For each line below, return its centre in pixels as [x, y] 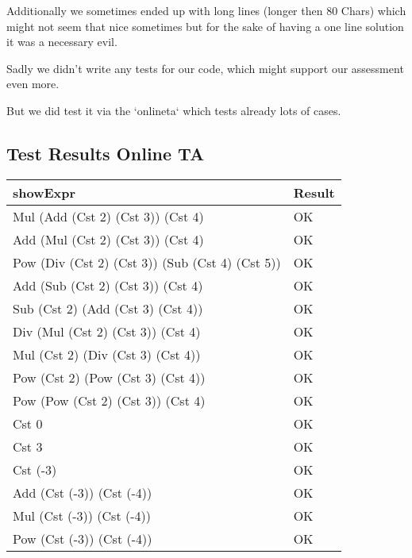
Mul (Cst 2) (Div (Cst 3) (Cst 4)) [107, 354]
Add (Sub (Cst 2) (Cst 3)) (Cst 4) [108, 285]
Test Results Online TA [106, 153]
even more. [33, 84]
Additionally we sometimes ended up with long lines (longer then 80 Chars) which [206, 10]
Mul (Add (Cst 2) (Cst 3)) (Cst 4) [108, 216]
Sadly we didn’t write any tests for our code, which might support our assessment [205, 68]
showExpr [44, 192]
